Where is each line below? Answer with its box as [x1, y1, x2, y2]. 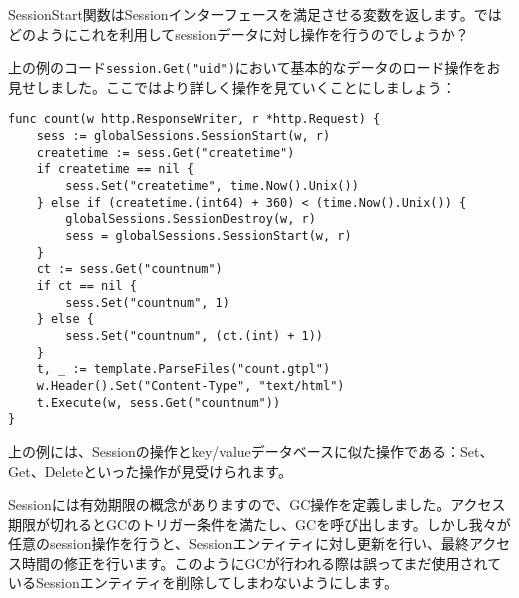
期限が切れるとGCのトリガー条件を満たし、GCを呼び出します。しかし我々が [8, 513, 511, 534]
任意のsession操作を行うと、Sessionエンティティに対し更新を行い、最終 [8, 533, 469, 554]
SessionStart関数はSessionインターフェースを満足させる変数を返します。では [8, 4, 502, 24]
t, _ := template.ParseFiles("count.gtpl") [36, 362, 331, 377]
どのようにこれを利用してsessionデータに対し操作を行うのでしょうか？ [8, 23, 469, 44]
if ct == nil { [36, 279, 137, 293]
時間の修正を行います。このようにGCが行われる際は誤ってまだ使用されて [21, 552, 502, 573]
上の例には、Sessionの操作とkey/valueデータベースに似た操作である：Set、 [8, 440, 494, 461]
